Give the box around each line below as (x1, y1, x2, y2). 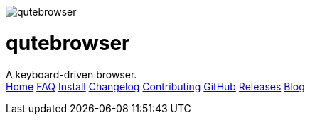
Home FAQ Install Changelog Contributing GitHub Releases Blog (6, 80, 305, 92)
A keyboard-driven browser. (6, 68, 137, 80)
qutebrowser (6, 30, 130, 55)
